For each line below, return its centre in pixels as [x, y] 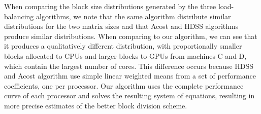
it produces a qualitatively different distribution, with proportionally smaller [123, 46]
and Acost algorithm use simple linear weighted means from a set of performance [130, 76]
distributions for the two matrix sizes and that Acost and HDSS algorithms [121, 26]
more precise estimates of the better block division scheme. [96, 105]
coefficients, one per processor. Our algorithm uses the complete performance [124, 85]
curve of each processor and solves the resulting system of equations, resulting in [129, 96]
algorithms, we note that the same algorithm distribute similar [134, 16]
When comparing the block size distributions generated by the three [110, 6]
